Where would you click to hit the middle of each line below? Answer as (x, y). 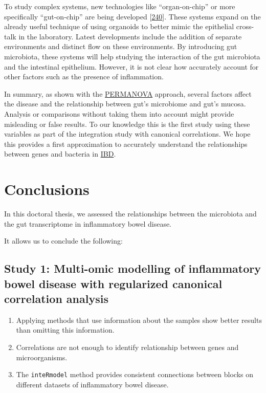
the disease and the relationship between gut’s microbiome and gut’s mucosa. (125, 104)
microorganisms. (42, 357)
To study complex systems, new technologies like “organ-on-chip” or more (120, 6)
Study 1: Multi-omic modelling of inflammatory (132, 268)
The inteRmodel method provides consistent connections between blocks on (135, 374)
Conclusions (47, 189)
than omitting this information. (65, 330)
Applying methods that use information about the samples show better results (139, 320)
